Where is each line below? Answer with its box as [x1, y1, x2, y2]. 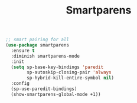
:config [11, 81, 30, 87]
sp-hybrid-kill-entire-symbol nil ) [27, 75, 115, 81]
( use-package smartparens [5, 42, 69, 48]
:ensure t [11, 48, 35, 54]
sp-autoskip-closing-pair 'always [27, 69, 112, 75]
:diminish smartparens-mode [11, 53, 80, 59]
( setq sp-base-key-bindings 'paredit [11, 64, 104, 70]
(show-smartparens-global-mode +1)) [11, 91, 101, 97]
